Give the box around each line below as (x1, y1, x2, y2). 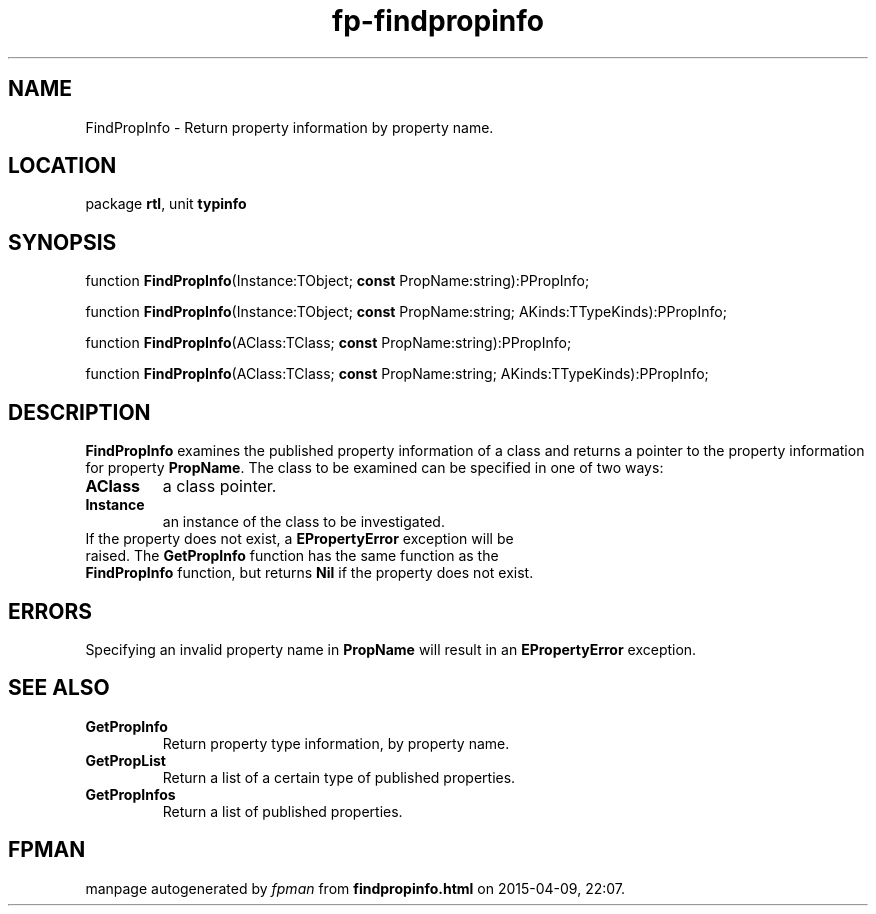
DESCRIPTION (8, 399, 151, 425)
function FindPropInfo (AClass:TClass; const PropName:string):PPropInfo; (85, 334, 572, 352)
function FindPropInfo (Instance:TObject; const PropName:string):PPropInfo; (85, 272, 590, 290)
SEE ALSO (8, 675, 110, 701)
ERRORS (8, 598, 93, 624)
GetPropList (85, 751, 166, 769)
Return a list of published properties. (162, 802, 403, 820)
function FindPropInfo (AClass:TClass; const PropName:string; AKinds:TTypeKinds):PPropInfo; (85, 365, 709, 383)
